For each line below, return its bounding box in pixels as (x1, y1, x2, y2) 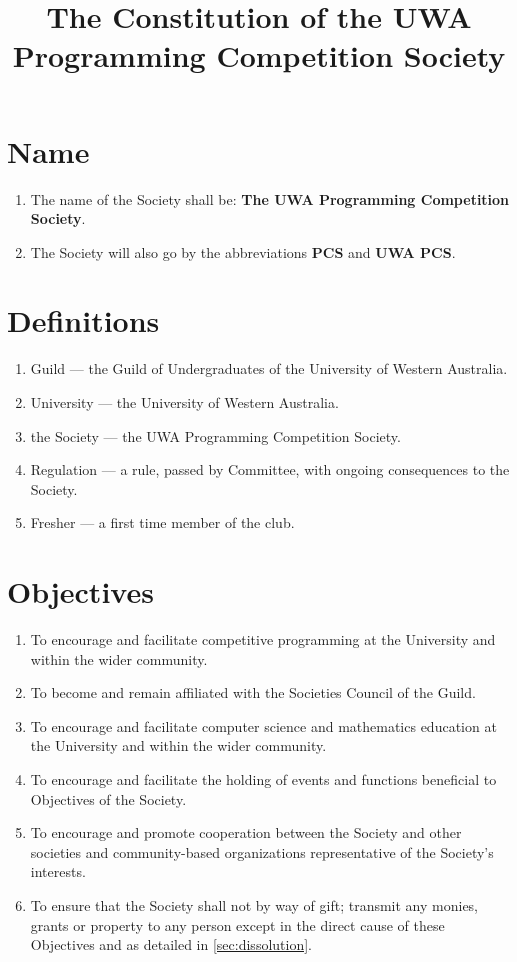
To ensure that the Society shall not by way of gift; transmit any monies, (30, 895, 479, 916)
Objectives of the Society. (30, 788, 187, 809)
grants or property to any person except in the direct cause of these (30, 914, 445, 935)
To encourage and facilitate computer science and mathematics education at (30, 715, 497, 736)
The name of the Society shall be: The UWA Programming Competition (30, 188, 510, 209)
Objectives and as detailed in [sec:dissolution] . (30, 934, 312, 955)
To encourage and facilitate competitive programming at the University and (30, 629, 496, 650)
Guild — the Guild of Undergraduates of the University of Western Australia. (30, 358, 508, 379)
